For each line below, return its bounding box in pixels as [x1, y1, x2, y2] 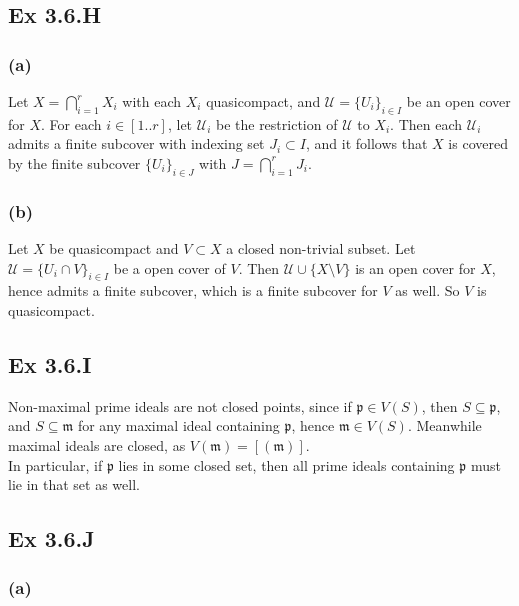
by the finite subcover [8, 152, 141, 173]
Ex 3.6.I [8, 348, 92, 379]
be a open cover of [113, 257, 226, 278]
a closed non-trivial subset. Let [226, 238, 416, 258]
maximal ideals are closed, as [8, 434, 186, 455]
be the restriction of [215, 113, 338, 134]
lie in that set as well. [8, 474, 140, 495]
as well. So [395, 280, 460, 301]
